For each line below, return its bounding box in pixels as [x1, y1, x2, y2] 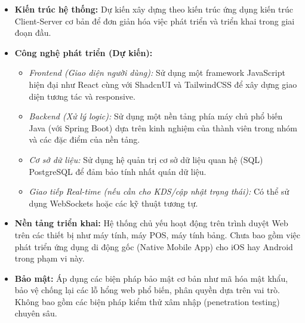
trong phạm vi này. [14, 252, 85, 264]
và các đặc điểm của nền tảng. [29, 133, 140, 146]
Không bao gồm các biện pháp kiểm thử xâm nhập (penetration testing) [14, 295, 280, 307]
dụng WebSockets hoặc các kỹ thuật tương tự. [29, 196, 198, 209]
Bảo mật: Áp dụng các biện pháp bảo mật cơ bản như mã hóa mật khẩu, [14, 272, 288, 284]
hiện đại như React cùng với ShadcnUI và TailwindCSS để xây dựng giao [29, 78, 297, 90]
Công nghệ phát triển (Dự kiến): [14, 46, 153, 59]
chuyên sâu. [14, 307, 57, 319]
